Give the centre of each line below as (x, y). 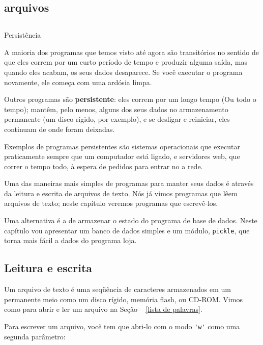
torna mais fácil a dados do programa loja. (70, 240)
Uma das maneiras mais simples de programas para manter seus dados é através (129, 183)
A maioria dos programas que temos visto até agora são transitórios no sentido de (131, 52)
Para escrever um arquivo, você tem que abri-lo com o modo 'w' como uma (122, 326)
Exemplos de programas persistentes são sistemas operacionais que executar (122, 146)
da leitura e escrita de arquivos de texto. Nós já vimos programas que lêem (121, 193)
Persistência (23, 35)
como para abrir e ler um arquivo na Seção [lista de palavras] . (103, 309)
